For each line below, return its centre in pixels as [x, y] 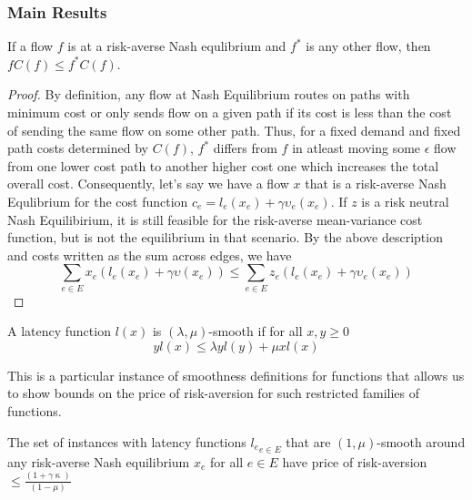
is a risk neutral [405, 201]
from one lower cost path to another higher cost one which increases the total [223, 165]
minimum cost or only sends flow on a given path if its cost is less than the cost [230, 112]
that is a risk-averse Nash [376, 184]
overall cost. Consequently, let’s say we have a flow [148, 184]
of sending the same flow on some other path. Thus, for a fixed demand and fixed [234, 130]
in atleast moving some [357, 148]
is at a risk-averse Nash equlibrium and [177, 46]
